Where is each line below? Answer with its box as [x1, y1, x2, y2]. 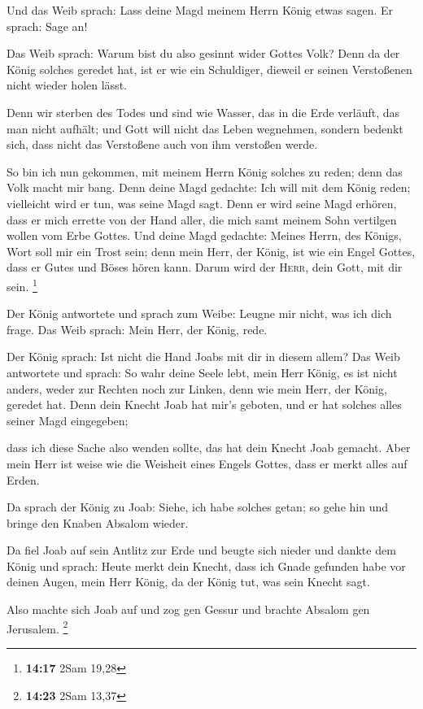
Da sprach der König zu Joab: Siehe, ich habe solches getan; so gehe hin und [7, 498, 388, 515]
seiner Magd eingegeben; [7, 411, 129, 428]
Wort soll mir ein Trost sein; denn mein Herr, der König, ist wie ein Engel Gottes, [7, 242, 416, 259]
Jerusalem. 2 [7, 617, 68, 637]
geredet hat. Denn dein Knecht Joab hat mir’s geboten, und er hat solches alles [7, 396, 402, 413]
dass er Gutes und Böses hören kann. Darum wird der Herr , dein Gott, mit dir [7, 259, 403, 276]
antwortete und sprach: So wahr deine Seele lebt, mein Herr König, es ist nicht [7, 363, 398, 381]
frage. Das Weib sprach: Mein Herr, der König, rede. [7, 320, 268, 337]
